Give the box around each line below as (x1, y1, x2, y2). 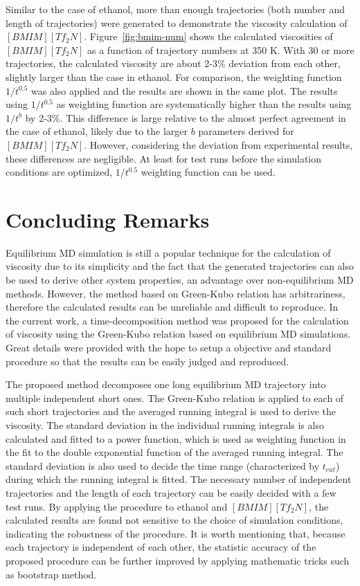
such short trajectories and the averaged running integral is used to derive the (6, 404, 336, 419)
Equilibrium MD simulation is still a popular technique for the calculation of (6, 245, 331, 259)
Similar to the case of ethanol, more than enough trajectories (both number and (6, 2, 345, 16)
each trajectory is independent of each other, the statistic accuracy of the (6, 540, 316, 554)
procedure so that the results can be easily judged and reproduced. (6, 354, 289, 368)
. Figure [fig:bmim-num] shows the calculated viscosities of (84, 29, 333, 44)
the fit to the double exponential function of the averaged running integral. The (6, 445, 343, 459)
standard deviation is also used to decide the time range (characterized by (6, 458, 320, 473)
